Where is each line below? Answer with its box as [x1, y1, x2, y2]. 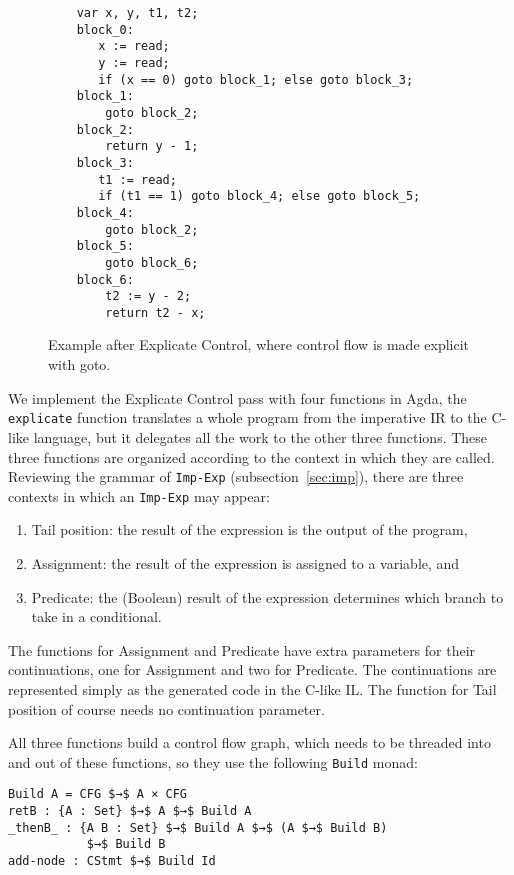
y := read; [98, 55, 170, 70]
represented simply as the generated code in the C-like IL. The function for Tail [8, 678, 497, 699]
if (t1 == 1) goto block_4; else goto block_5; [98, 189, 421, 204]
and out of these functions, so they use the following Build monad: [8, 751, 418, 772]
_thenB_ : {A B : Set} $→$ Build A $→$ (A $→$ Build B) [8, 820, 388, 835]
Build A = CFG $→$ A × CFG [8, 787, 187, 802]
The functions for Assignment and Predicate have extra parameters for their [8, 639, 476, 660]
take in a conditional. [31, 606, 162, 627]
